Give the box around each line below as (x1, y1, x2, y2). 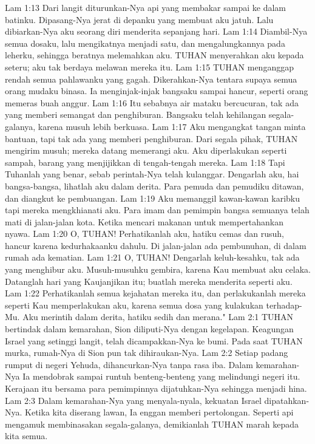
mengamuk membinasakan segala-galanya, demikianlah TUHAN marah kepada (5, 417, 299, 430)
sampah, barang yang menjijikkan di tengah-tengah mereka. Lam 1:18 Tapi (5, 155, 285, 168)
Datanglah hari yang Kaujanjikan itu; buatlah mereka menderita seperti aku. (5, 275, 293, 287)
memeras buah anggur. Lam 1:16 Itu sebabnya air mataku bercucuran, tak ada (5, 96, 299, 109)
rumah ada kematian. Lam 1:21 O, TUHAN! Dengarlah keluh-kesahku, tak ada (5, 251, 300, 264)
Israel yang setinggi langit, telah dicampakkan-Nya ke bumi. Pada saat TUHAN (5, 334, 303, 347)
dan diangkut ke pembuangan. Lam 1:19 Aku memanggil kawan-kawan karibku (5, 191, 300, 204)
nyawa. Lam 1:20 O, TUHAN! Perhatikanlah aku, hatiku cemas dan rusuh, (5, 227, 284, 240)
